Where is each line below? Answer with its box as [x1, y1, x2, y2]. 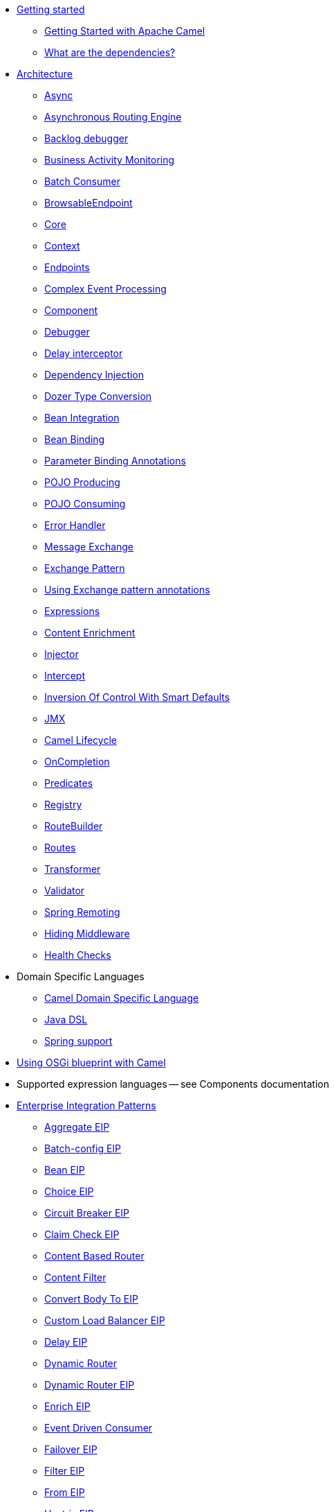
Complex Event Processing [44, 283, 167, 295]
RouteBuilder [44, 820, 103, 832]
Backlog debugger [44, 132, 129, 144]
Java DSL [44, 1014, 88, 1025]
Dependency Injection [44, 369, 145, 381]
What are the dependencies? [44, 46, 176, 58]
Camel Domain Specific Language [44, 992, 199, 1004]
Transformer [44, 863, 101, 875]
